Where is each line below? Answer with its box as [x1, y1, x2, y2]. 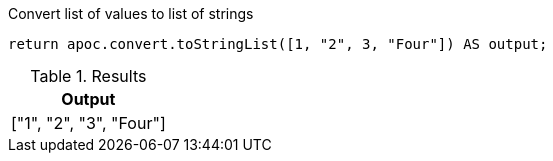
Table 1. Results [30, 66, 147, 86]
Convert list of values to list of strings [8, 5, 254, 22]
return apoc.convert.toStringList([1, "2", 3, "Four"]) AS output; [8, 36, 548, 52]
